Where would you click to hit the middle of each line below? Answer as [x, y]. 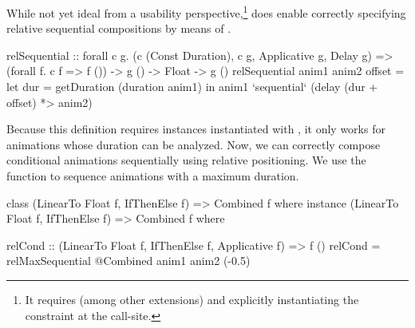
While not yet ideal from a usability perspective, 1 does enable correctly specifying [206, 12]
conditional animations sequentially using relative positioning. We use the [186, 160]
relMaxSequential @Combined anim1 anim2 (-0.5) [128, 261]
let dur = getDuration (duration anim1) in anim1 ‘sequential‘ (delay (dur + [192, 87]
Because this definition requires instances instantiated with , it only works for [196, 129]
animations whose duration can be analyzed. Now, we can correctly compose [194, 144]
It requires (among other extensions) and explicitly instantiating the [192, 299]
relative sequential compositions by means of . [119, 28]
